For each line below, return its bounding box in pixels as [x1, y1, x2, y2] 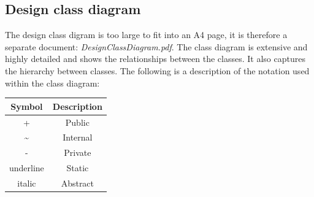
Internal [63, 131, 93, 144]
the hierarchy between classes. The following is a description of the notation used [5, 64, 310, 77]
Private [64, 146, 91, 159]
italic [17, 176, 36, 189]
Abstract [61, 176, 94, 189]
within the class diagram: [5, 76, 100, 89]
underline [9, 161, 44, 174]
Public [65, 115, 90, 128]
